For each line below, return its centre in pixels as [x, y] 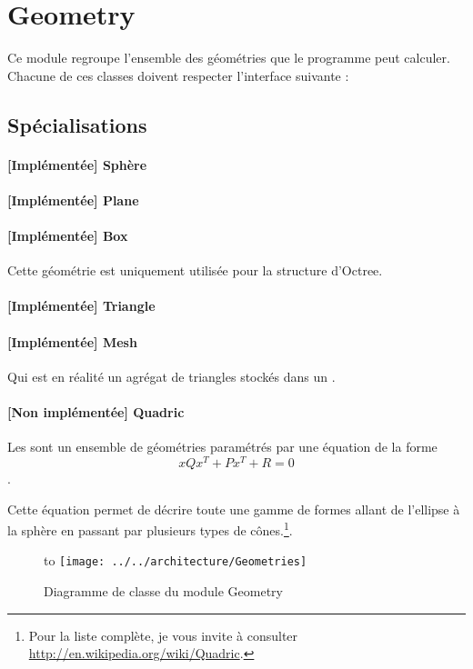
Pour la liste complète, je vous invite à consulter [163, 635]
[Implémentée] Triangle [81, 306]
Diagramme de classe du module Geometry [163, 591]
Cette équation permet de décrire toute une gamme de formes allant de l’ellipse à [234, 509]
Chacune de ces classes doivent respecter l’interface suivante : [178, 75]
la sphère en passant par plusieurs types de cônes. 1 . [150, 529]
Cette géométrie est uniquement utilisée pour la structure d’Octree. [195, 270]
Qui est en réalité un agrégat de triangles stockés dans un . [171, 376]
